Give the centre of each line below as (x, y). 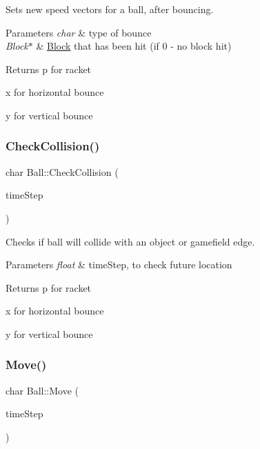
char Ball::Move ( (42, 390)
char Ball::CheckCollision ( (62, 171)
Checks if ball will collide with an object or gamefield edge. (130, 241)
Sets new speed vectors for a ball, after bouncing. (110, 9)
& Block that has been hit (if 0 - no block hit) (134, 46)
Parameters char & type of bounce (79, 32)
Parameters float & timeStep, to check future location (119, 265)
